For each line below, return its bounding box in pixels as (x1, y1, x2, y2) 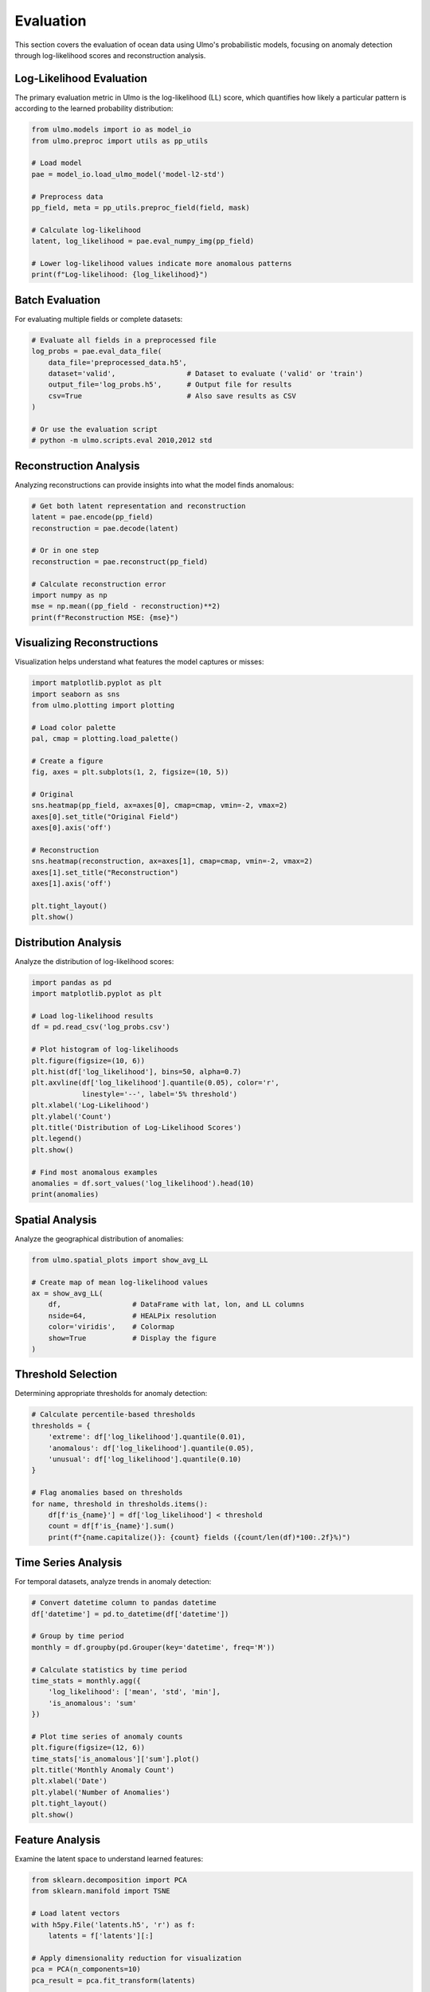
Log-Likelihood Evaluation (14, 72, 147, 85)
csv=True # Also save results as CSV (48, 391, 296, 400)
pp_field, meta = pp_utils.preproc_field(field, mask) (31, 203, 250, 212)
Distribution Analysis (14, 935, 122, 949)
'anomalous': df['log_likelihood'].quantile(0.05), (48, 1443, 255, 1453)
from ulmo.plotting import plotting (31, 700, 175, 709)
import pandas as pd (31, 978, 111, 987)
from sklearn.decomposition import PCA (31, 1876, 187, 1884)
